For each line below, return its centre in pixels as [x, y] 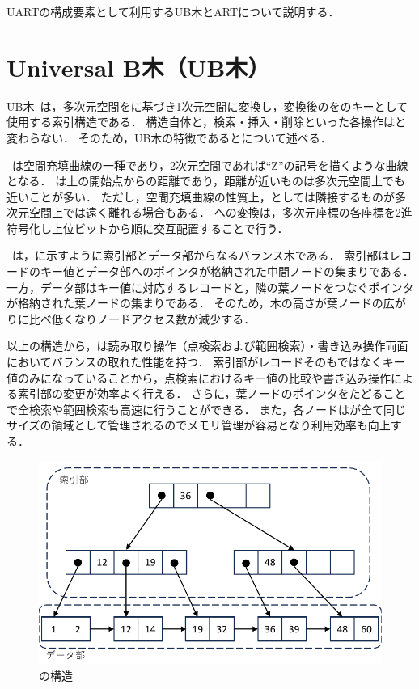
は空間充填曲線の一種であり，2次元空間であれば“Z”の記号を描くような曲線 [210, 165]
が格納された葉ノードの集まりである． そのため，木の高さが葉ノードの [195, 303]
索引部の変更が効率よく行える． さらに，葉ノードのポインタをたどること [212, 393]
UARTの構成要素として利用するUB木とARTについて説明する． [173, 11]
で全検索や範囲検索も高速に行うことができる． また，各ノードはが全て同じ [207, 409]
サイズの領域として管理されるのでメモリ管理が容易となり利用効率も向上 [199, 425]
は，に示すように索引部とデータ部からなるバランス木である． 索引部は [201, 255]
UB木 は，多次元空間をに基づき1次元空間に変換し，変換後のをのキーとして [207, 106]
